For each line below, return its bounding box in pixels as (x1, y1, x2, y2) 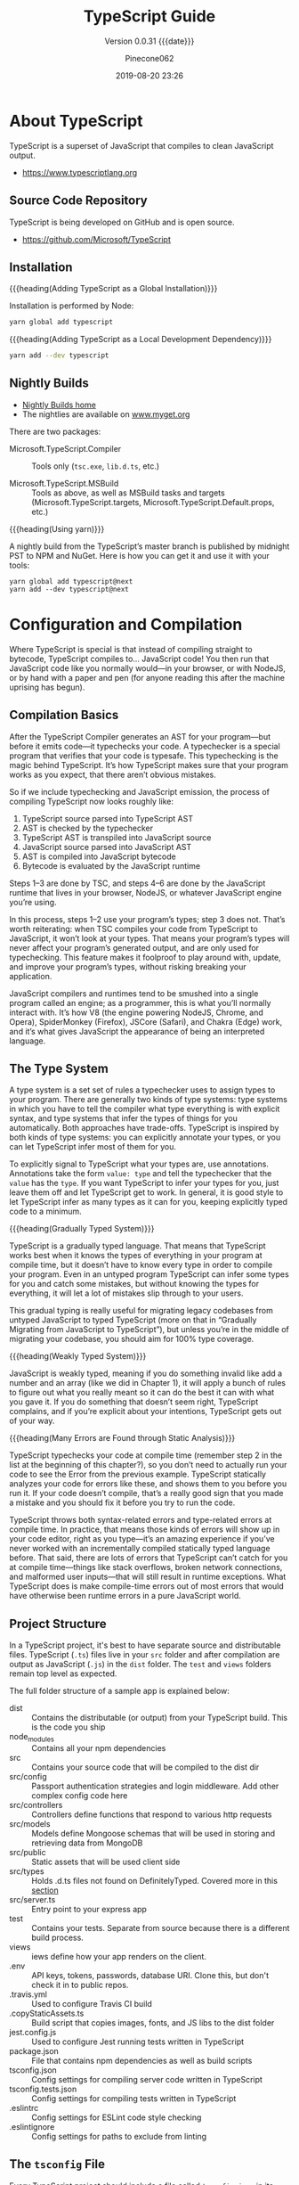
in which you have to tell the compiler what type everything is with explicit (9, 1103, 280, 1115)
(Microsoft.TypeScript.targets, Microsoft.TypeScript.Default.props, (31, 496, 275, 507)
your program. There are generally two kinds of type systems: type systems (9, 1094, 287, 1105)
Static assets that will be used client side (31, 1856, 181, 1868)
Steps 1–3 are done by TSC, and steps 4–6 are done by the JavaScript (9, 878, 266, 888)
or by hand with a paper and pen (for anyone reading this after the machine (9, 672, 286, 683)
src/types (9, 1866, 44, 1877)
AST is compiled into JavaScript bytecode (21, 851, 176, 862)
